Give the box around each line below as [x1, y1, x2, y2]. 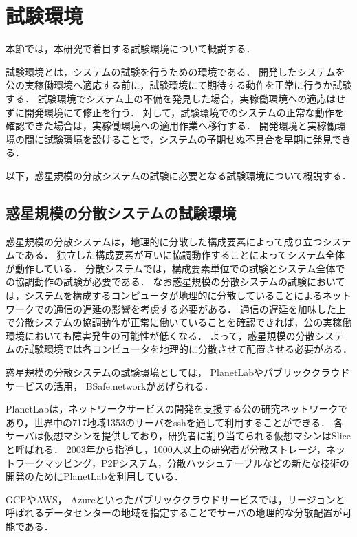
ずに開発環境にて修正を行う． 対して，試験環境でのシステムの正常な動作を [6, 105, 344, 119]
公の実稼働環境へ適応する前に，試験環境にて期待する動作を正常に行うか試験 [6, 78, 352, 92]
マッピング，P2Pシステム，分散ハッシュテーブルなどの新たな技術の [43, 455, 349, 470]
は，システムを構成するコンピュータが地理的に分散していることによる [6, 288, 323, 303]
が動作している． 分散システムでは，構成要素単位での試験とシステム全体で [6, 261, 345, 275]
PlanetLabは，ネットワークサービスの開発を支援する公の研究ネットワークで [6, 402, 348, 416]
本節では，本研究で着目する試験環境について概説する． [6, 41, 256, 56]
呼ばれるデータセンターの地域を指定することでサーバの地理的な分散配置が [6, 505, 343, 520]
